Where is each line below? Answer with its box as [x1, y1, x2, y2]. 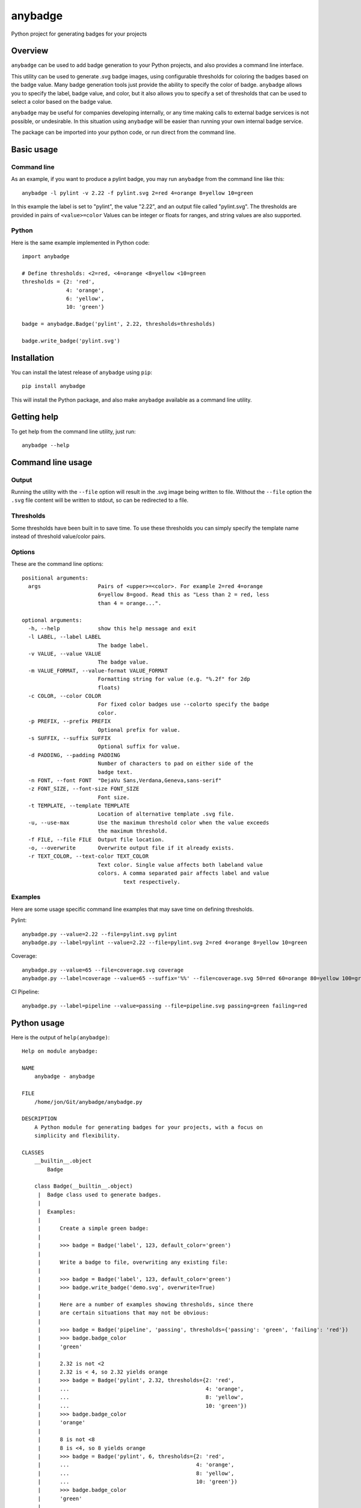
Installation [11, 353, 54, 363]
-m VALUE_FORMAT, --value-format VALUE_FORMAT [28, 667, 168, 674]
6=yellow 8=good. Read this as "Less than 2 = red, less [97, 591, 270, 598]
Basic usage [11, 145, 58, 154]
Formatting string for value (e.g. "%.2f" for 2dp [97, 676, 250, 683]
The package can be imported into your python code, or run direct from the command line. [11, 128, 236, 136]
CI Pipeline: [11, 988, 40, 995]
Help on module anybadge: [22, 1048, 99, 1055]
